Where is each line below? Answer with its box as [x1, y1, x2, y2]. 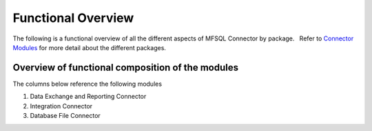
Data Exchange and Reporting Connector [30, 93, 147, 101]
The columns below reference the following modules [12, 80, 162, 88]
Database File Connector [30, 112, 101, 120]
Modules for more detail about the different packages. [12, 43, 167, 51]
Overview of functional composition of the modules [12, 62, 239, 73]
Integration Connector [30, 102, 93, 110]
